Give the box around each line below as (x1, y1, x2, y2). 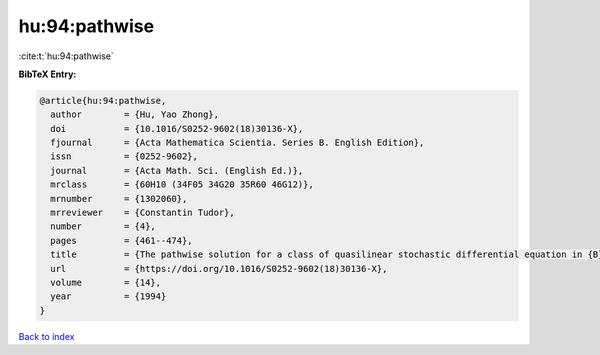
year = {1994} (50, 291, 167, 302)
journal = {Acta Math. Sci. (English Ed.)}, (50, 165, 304, 176)
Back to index (18, 330, 75, 342)
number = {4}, (50, 221, 157, 232)
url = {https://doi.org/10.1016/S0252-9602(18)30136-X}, (50, 263, 388, 274)
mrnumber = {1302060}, (50, 193, 188, 204)
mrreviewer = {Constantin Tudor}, (50, 207, 235, 219)
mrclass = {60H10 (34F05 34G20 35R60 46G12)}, (50, 179, 314, 190)
